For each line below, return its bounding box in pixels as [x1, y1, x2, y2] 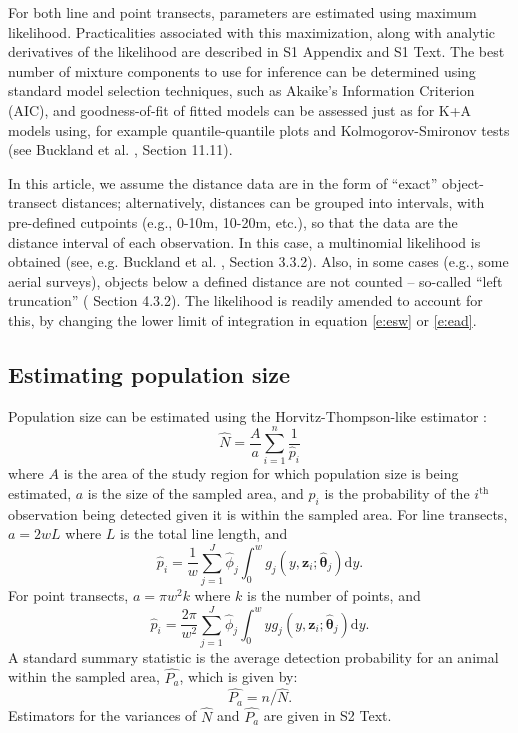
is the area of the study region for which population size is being [63, 463, 459, 484]
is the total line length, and [119, 523, 288, 544]
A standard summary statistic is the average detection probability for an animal [8, 646, 499, 667]
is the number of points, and [247, 585, 421, 606]
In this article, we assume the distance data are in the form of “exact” [8, 172, 438, 193]
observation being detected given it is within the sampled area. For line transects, [8, 503, 508, 524]
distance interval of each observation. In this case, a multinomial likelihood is [8, 231, 481, 252]
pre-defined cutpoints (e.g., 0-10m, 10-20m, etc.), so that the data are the [8, 211, 458, 232]
